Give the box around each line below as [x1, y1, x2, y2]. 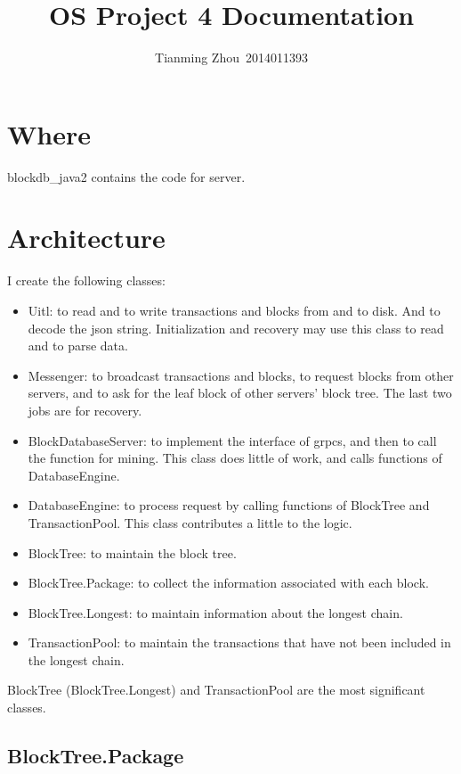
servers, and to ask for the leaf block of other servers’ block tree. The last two [28, 383, 452, 402]
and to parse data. [28, 336, 128, 355]
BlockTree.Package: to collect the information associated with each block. [28, 573, 429, 592]
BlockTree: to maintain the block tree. [28, 543, 237, 562]
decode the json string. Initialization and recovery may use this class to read [28, 318, 444, 337]
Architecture [7, 219, 166, 256]
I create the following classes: [7, 271, 166, 290]
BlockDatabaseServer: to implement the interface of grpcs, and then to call [28, 431, 437, 449]
